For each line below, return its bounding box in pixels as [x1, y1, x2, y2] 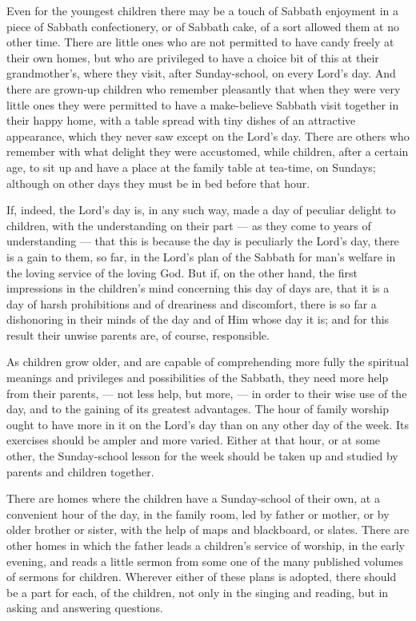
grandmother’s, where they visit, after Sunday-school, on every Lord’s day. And [6, 65, 396, 82]
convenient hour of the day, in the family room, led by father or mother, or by [6, 505, 390, 522]
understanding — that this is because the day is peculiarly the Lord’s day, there [6, 233, 399, 249]
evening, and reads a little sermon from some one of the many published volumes [6, 552, 403, 569]
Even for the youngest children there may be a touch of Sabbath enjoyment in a [6, 2, 399, 18]
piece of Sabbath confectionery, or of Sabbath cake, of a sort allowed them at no [6, 18, 399, 34]
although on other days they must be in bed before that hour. [6, 174, 310, 191]
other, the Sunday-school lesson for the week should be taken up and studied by [6, 448, 398, 464]
